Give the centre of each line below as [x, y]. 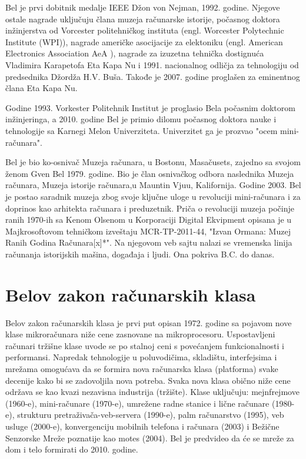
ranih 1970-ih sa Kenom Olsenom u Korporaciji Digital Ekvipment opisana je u [149, 220]
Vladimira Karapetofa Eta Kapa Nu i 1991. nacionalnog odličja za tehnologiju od [152, 64]
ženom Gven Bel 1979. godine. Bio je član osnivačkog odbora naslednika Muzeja [150, 173]
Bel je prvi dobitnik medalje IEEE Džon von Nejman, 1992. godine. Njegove [143, 7]
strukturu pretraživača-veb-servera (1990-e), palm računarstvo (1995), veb [151, 415]
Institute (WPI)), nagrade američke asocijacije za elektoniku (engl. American [144, 41]
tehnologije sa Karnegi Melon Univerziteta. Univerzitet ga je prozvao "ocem [142, 130]
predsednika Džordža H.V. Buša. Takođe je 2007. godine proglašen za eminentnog [153, 76]
